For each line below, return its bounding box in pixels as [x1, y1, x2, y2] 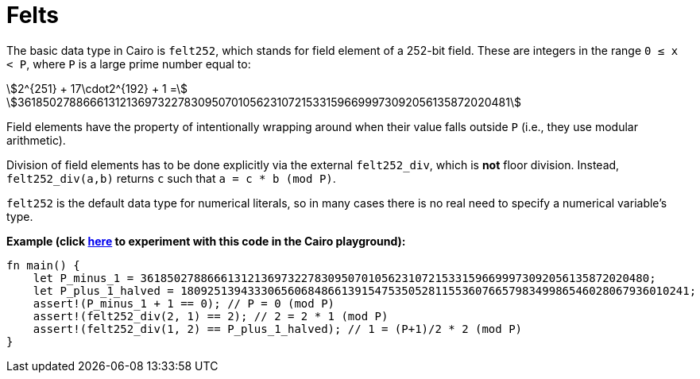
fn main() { [6, 258, 80, 272]
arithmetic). [6, 133, 66, 147]
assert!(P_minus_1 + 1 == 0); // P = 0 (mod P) [33, 296, 335, 310]
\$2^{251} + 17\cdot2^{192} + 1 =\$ [6, 81, 188, 95]
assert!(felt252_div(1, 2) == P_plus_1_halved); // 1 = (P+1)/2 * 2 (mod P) [33, 322, 523, 335]
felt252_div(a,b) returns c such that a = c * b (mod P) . [6, 171, 336, 185]
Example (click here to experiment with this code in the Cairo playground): [6, 234, 406, 248]
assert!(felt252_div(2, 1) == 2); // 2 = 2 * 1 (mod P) [33, 309, 389, 323]
